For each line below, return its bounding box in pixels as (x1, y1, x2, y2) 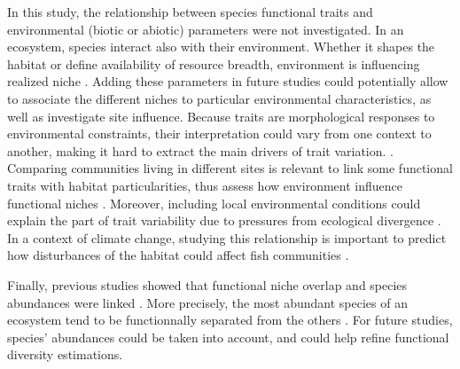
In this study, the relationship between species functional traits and (7, 3, 373, 20)
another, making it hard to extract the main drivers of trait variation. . (7, 141, 394, 160)
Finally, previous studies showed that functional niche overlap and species (7, 275, 408, 294)
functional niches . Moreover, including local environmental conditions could (7, 193, 421, 212)
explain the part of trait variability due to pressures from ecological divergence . (7, 211, 441, 230)
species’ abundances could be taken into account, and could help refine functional (7, 327, 449, 346)
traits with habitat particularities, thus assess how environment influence (7, 176, 402, 194)
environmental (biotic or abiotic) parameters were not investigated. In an (7, 20, 404, 38)
